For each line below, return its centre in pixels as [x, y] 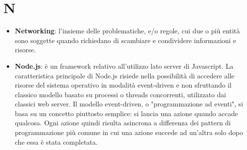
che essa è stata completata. [56, 142]
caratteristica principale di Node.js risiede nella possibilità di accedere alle [125, 75]
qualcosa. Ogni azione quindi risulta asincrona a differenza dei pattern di [123, 123]
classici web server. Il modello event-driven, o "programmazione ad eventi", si [129, 104]
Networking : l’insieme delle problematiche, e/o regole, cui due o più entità [127, 31]
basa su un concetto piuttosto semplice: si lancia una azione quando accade [126, 113]
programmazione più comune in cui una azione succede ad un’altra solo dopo [129, 132]
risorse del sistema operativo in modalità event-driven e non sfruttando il [123, 85]
